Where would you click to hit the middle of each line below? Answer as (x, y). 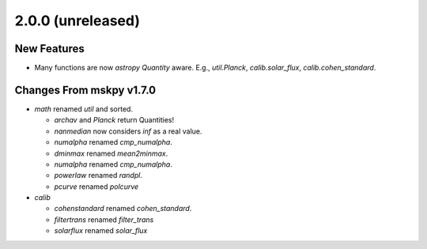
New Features (49, 49)
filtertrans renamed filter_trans (104, 219)
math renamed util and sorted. (84, 109)
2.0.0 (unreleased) (77, 21)
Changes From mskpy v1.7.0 (85, 90)
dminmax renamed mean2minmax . (111, 153)
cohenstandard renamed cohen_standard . (123, 209)
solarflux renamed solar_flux (101, 231)
